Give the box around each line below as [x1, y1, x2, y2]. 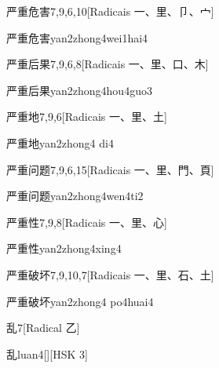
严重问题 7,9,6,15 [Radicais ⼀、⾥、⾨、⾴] [6, 161, 214, 177]
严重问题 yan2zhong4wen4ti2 [6, 188, 144, 204]
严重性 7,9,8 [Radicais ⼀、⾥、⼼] [6, 213, 167, 230]
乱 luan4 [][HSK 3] [6, 345, 88, 362]
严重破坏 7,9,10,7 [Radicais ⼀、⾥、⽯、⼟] [6, 266, 214, 282]
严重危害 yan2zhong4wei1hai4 [6, 29, 148, 46]
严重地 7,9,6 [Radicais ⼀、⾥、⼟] [6, 108, 167, 125]
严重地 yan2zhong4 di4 [6, 134, 114, 151]
